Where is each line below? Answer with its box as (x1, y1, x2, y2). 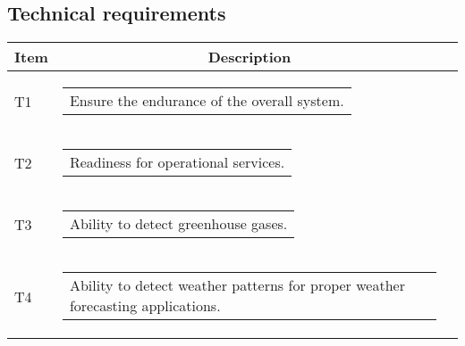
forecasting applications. (69, 295, 221, 317)
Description (207, 46, 292, 68)
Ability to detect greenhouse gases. (69, 213, 288, 235)
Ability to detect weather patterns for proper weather (69, 275, 405, 296)
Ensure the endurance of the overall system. (69, 90, 344, 111)
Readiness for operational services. (69, 152, 285, 173)
